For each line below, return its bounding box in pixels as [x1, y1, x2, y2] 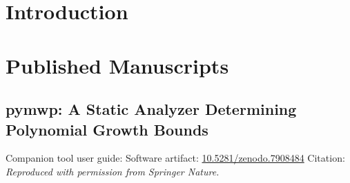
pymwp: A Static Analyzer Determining [6, 98, 297, 120]
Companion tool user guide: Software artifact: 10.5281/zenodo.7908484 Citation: [6, 151, 345, 165]
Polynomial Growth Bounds [6, 118, 208, 140]
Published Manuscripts [6, 51, 229, 79]
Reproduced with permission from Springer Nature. [6, 164, 220, 178]
